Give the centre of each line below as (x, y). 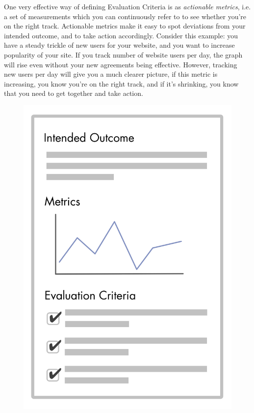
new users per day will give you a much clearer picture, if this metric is (111, 74)
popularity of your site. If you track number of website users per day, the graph (123, 54)
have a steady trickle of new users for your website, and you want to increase (119, 45)
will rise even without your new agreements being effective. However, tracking (121, 64)
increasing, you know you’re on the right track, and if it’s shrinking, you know (121, 83)
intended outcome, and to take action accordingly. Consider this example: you (121, 35)
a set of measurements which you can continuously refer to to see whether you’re (125, 16)
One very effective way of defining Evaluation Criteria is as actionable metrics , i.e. (127, 6)
